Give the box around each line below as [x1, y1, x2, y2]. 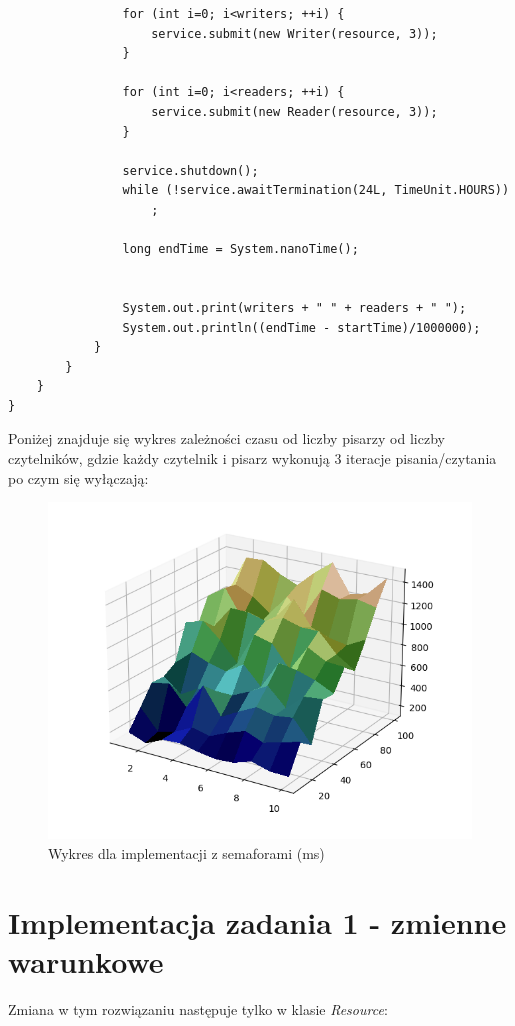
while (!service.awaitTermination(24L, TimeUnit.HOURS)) [122, 183, 510, 198]
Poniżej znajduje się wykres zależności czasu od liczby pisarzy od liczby [8, 428, 445, 449]
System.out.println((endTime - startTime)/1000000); [122, 320, 481, 335]
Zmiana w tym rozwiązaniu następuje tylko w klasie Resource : [8, 998, 388, 1019]
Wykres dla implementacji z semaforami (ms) [48, 843, 325, 864]
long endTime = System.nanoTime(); [122, 242, 359, 257]
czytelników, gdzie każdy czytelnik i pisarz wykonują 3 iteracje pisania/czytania [8, 448, 497, 469]
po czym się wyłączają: [8, 467, 149, 488]
